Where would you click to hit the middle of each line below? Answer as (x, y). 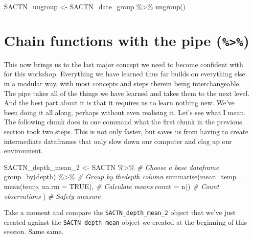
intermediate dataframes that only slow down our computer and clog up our (118, 141)
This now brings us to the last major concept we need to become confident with (124, 64)
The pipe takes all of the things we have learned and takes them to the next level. (127, 93)
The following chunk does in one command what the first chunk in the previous (123, 122)
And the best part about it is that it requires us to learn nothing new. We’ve (119, 103)
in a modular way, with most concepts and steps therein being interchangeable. (123, 83)
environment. (23, 151)
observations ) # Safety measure (52, 196)
